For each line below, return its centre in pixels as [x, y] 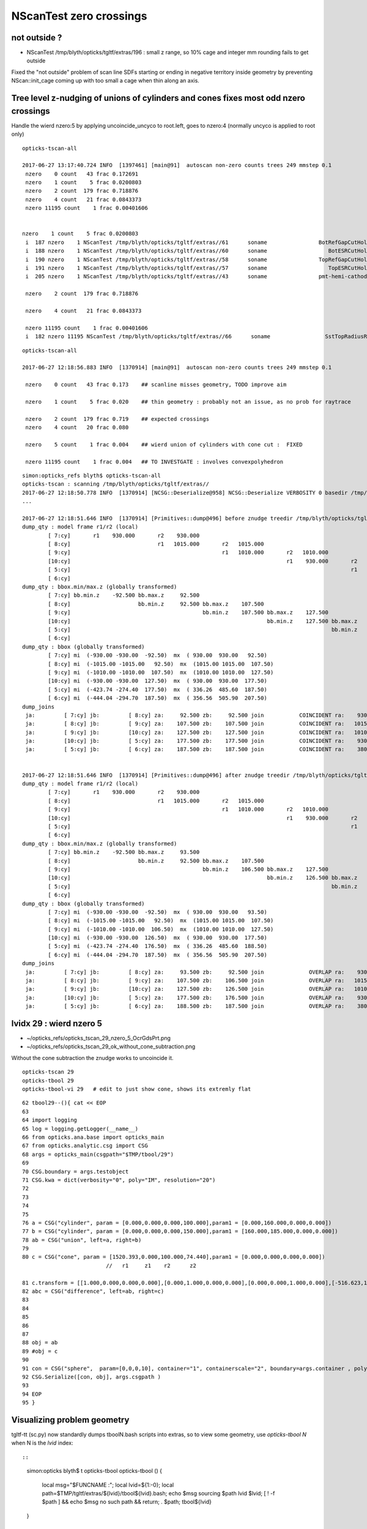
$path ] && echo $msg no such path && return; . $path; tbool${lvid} [127, 1502]
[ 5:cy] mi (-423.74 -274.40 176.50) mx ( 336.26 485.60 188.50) [158, 946]
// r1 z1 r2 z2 [151, 1265]
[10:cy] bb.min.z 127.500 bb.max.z [203, 621]
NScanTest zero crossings [79, 16]
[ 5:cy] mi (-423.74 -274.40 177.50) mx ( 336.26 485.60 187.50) [158, 689]
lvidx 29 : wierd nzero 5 [57, 1024]
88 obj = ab [40, 1343]
